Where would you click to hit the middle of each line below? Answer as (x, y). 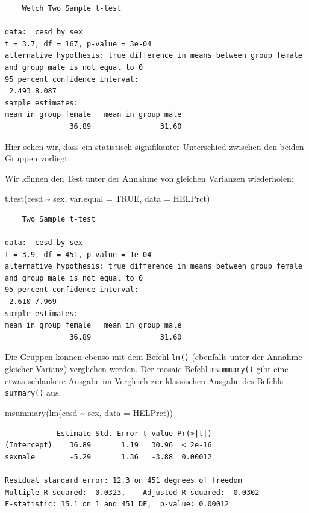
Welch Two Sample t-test (72, 8)
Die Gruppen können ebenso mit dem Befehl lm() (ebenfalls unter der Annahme (154, 357)
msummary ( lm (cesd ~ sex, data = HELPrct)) (89, 412)
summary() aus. (33, 392)
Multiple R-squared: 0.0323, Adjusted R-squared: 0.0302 (132, 492)
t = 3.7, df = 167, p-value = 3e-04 (78, 44)
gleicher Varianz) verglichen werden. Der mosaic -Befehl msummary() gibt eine (147, 369)
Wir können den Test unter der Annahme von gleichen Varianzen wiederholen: (149, 178)
